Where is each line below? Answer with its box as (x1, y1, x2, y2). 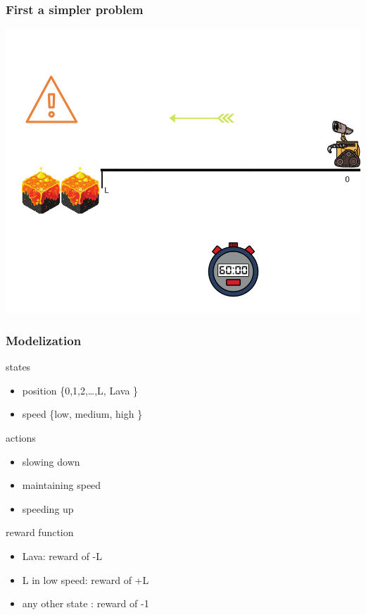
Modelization (6, 331, 82, 349)
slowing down (22, 454, 80, 468)
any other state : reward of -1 (22, 596, 149, 611)
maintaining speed (22, 478, 101, 492)
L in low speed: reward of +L (22, 572, 149, 587)
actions (6, 430, 36, 445)
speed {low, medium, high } (22, 406, 143, 421)
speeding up (22, 501, 74, 516)
